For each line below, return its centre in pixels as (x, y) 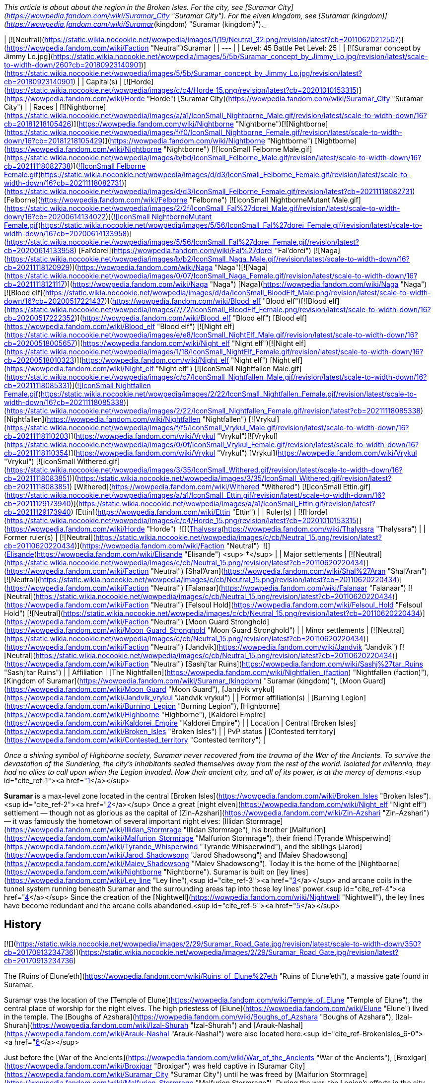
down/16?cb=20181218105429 (53, 141)
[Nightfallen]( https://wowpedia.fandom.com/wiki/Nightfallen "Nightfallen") (125, 419)
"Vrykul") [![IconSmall (40, 461)
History (23, 925)
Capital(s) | (104, 82)
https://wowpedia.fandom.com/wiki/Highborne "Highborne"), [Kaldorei (122, 714)
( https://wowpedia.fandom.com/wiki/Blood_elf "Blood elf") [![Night (113, 326)
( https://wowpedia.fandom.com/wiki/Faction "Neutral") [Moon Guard (116, 622)
